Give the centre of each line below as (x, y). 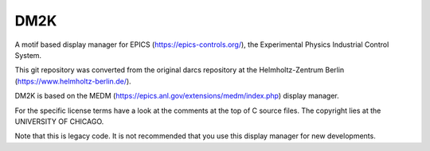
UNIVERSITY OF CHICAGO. (59, 121)
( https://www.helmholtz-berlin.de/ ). (73, 81)
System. (28, 55)
